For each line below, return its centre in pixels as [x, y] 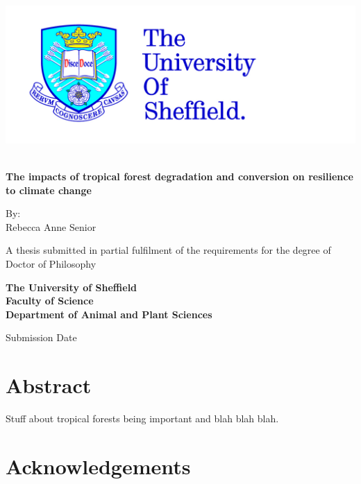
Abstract [49, 385]
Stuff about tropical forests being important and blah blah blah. [142, 418]
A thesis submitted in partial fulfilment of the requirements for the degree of [168, 250]
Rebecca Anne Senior [51, 226]
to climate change [49, 190]
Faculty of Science [50, 301]
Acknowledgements [98, 466]
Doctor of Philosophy [51, 263]
